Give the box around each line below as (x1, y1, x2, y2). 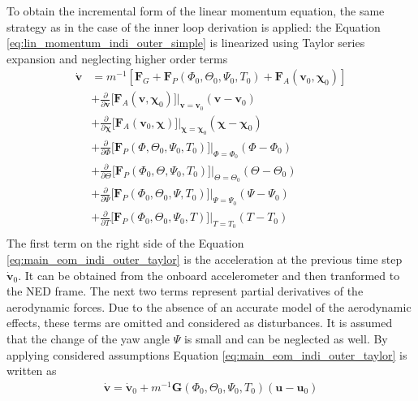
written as (6, 362, 57, 379)
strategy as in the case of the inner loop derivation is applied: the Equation (6, 18, 381, 35)
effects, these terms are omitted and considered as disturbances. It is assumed (6, 314, 393, 331)
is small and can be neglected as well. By (183, 330, 388, 347)
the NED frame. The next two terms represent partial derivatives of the (6, 282, 364, 300)
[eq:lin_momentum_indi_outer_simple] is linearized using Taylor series (6, 34, 365, 51)
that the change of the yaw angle (6, 330, 170, 347)
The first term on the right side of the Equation (6, 235, 244, 252)
